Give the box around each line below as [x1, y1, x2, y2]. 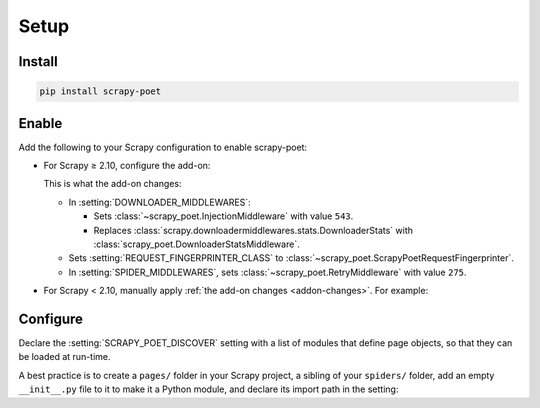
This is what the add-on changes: [43, 178, 182, 190]
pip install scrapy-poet [39, 86, 162, 97]
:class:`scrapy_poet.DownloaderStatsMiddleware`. [93, 238, 300, 250]
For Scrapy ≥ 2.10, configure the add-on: [43, 160, 211, 172]
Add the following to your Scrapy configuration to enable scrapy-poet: [18, 141, 308, 153]
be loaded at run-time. [18, 351, 111, 363]
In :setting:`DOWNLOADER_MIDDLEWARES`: [68, 196, 252, 208]
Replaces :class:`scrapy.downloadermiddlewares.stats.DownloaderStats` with [93, 224, 414, 236]
